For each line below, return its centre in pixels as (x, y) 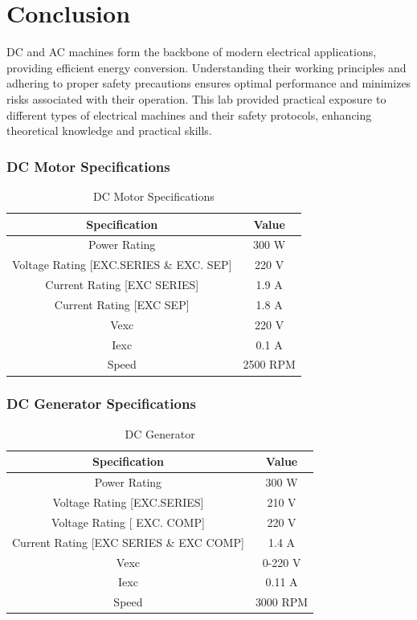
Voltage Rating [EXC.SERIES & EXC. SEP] (122, 265)
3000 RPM (282, 602)
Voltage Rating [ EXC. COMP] (128, 522)
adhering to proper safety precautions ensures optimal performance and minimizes (209, 83)
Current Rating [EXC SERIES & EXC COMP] (128, 542)
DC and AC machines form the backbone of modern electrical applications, (192, 52)
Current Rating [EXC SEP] (122, 304)
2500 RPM (269, 364)
